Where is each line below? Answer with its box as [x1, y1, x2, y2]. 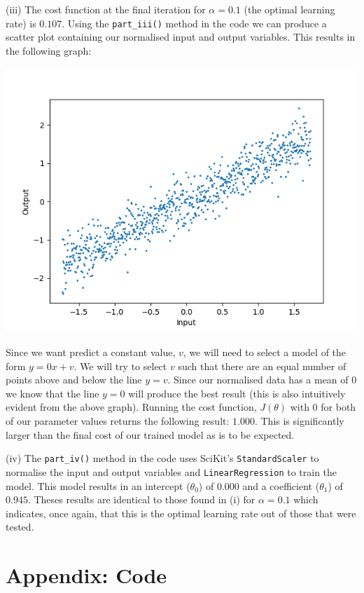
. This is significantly [254, 414, 344, 428]
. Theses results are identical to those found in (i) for [27, 492, 255, 507]
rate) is [6, 15, 36, 30]
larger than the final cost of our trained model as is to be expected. [6, 427, 295, 442]
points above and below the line [6, 372, 142, 387]
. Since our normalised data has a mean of [167, 372, 349, 387]
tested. [6, 519, 34, 534]
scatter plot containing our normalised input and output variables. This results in [6, 29, 356, 44]
